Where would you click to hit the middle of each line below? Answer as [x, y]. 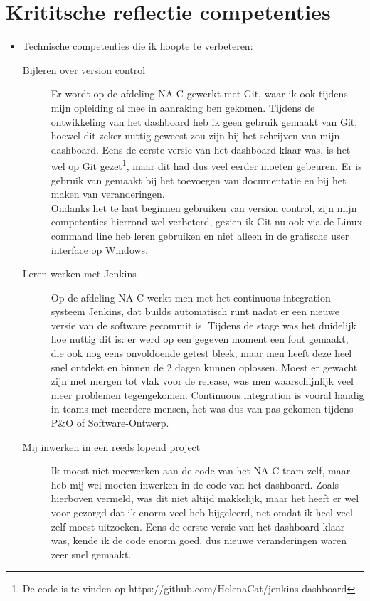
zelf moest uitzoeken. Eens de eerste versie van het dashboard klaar [198, 526]
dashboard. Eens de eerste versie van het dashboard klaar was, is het [201, 149]
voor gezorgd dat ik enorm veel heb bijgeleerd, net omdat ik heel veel [202, 512]
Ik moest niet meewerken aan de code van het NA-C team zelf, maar [201, 470]
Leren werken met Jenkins [79, 273]
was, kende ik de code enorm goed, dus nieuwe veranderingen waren [199, 540]
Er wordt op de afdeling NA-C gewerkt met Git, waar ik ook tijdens [199, 94]
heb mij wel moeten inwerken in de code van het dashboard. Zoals [195, 484]
